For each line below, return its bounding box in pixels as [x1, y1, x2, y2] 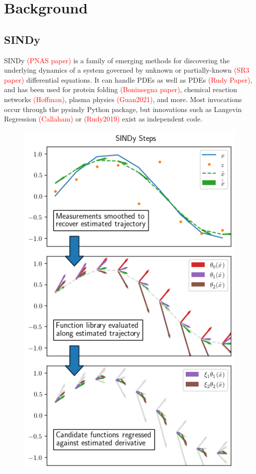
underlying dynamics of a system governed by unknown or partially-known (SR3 [4, 65, 250, 75]
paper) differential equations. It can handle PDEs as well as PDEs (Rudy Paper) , [4, 74, 253, 85]
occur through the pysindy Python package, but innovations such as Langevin [4, 104, 242, 114]
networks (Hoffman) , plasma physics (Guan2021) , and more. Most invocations [4, 94, 242, 104]
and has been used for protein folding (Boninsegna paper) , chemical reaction [4, 84, 238, 95]
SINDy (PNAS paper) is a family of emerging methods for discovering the [4, 55, 230, 65]
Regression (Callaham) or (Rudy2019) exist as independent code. [4, 114, 203, 124]
